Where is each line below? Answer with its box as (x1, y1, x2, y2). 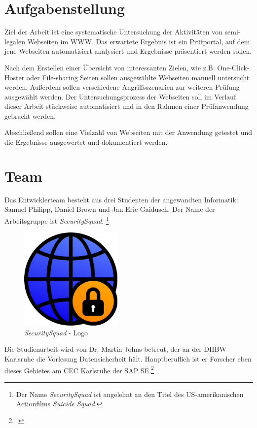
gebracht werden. (4, 110, 56, 121)
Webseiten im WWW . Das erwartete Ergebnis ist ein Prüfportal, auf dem (27, 36, 250, 46)
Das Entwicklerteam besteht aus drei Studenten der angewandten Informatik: (4, 194, 238, 204)
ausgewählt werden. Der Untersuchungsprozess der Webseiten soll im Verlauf (4, 91, 236, 101)
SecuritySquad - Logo (24, 327, 88, 337)
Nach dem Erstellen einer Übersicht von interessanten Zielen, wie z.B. (4, 62, 215, 72)
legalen (4, 36, 25, 46)
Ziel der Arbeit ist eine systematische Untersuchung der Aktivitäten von (4, 27, 222, 37)
